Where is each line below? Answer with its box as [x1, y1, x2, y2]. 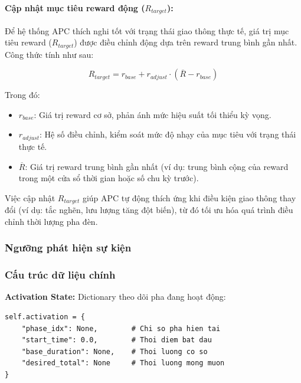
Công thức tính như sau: [5, 48, 94, 60]
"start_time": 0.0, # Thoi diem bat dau [21, 336, 212, 345]
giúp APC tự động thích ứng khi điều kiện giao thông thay [82, 191, 296, 204]
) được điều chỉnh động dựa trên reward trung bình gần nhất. [74, 36, 297, 48]
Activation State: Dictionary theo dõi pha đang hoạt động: [5, 290, 226, 303]
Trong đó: [5, 89, 40, 101]
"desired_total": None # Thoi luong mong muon [21, 359, 225, 368]
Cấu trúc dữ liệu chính [5, 267, 116, 282]
